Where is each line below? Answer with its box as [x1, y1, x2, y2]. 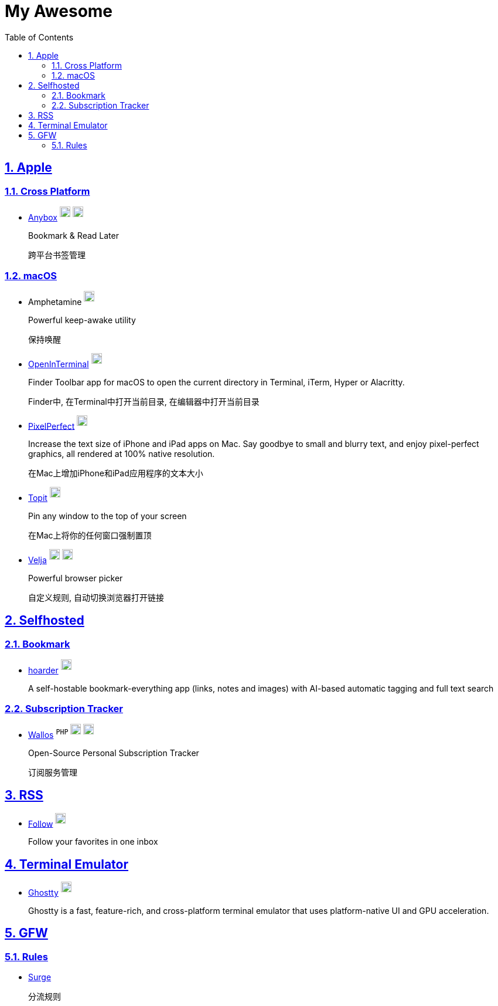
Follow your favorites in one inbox [28, 836, 158, 847]
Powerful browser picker [28, 573, 123, 583]
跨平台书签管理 [28, 249, 86, 260]
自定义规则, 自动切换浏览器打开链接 [28, 592, 164, 602]
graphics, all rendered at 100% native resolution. [28, 449, 215, 459]
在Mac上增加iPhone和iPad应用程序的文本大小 [28, 468, 203, 479]
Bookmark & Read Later [28, 230, 119, 241]
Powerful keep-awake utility [28, 315, 136, 326]
